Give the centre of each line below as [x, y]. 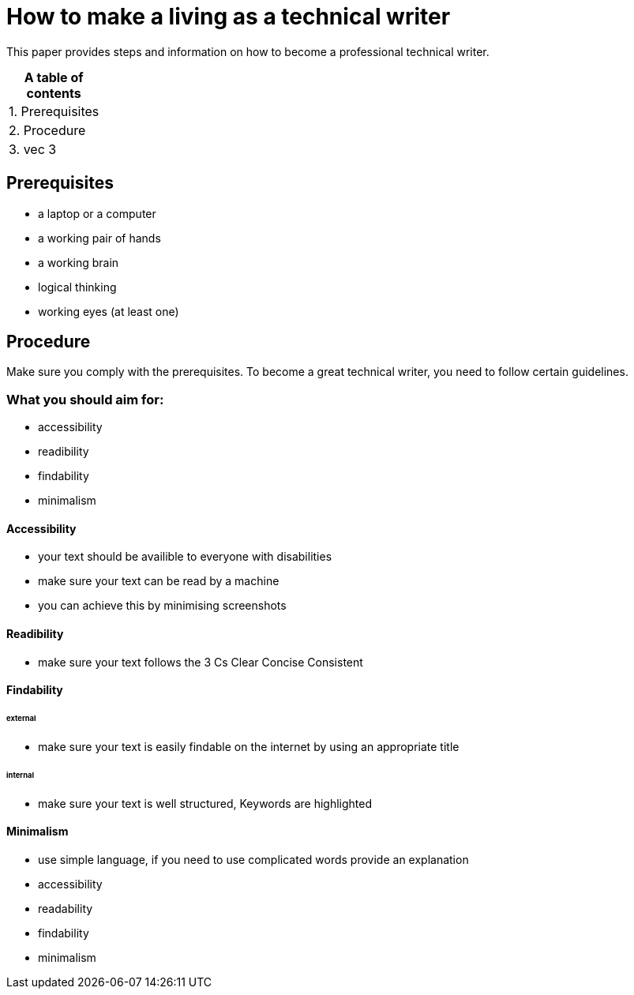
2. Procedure [47, 130]
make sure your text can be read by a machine [159, 581]
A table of [54, 77]
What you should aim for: [85, 399]
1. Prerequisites [54, 111]
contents [54, 93]
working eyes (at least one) [109, 311]
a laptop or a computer [97, 213]
